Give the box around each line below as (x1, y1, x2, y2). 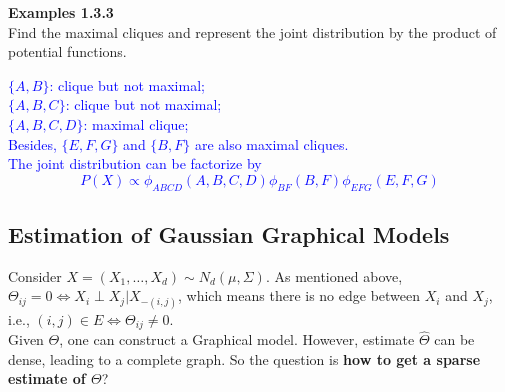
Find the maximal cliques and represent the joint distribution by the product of (8, 21, 497, 42)
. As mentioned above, (265, 265, 403, 286)
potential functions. (8, 41, 127, 62)
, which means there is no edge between (178, 285, 421, 306)
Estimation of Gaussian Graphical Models (8, 218, 450, 249)
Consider (8, 265, 62, 286)
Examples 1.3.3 (8, 2, 114, 22)
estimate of (8, 368, 86, 389)
